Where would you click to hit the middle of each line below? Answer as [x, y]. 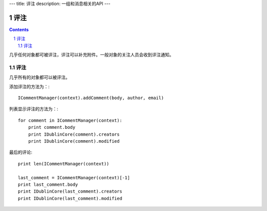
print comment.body [52, 127]
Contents [19, 29]
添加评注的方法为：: [29, 86]
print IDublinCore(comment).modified [74, 141]
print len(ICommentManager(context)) [64, 164]
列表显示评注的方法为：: [34, 109]
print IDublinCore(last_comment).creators [70, 191]
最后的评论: [21, 152]
